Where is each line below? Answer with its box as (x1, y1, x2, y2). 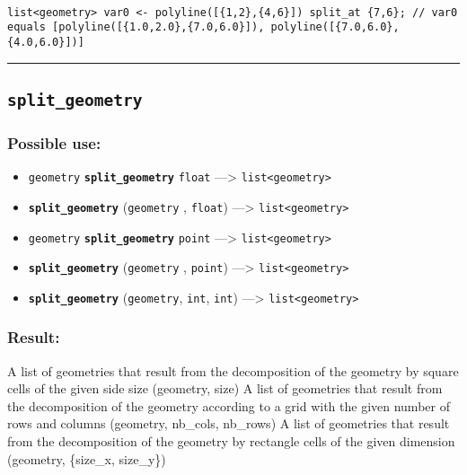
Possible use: (7, 131, 101, 154)
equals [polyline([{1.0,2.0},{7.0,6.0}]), (7, 21, 265, 34)
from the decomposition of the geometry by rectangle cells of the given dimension (7, 432, 455, 451)
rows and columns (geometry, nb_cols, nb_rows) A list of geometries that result (7, 414, 450, 433)
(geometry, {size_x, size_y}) (7, 449, 166, 468)
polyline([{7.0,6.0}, (270, 21, 400, 34)
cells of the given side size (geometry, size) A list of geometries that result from (7, 379, 443, 398)
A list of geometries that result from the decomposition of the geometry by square (7, 361, 459, 380)
